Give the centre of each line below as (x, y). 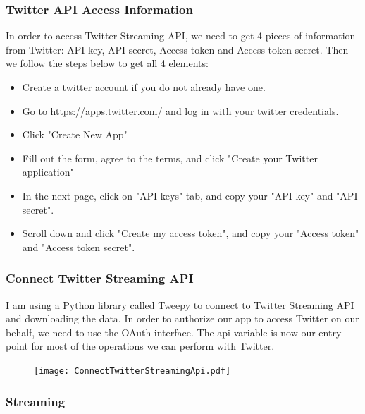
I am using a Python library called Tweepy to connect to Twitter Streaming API (180, 304)
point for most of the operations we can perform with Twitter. (140, 346)
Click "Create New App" (75, 134)
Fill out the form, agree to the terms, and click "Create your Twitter (170, 158)
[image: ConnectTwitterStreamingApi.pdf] (132, 371)
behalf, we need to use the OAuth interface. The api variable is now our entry (174, 332)
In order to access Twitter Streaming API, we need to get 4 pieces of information (181, 36)
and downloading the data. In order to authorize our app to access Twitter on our (182, 318)
